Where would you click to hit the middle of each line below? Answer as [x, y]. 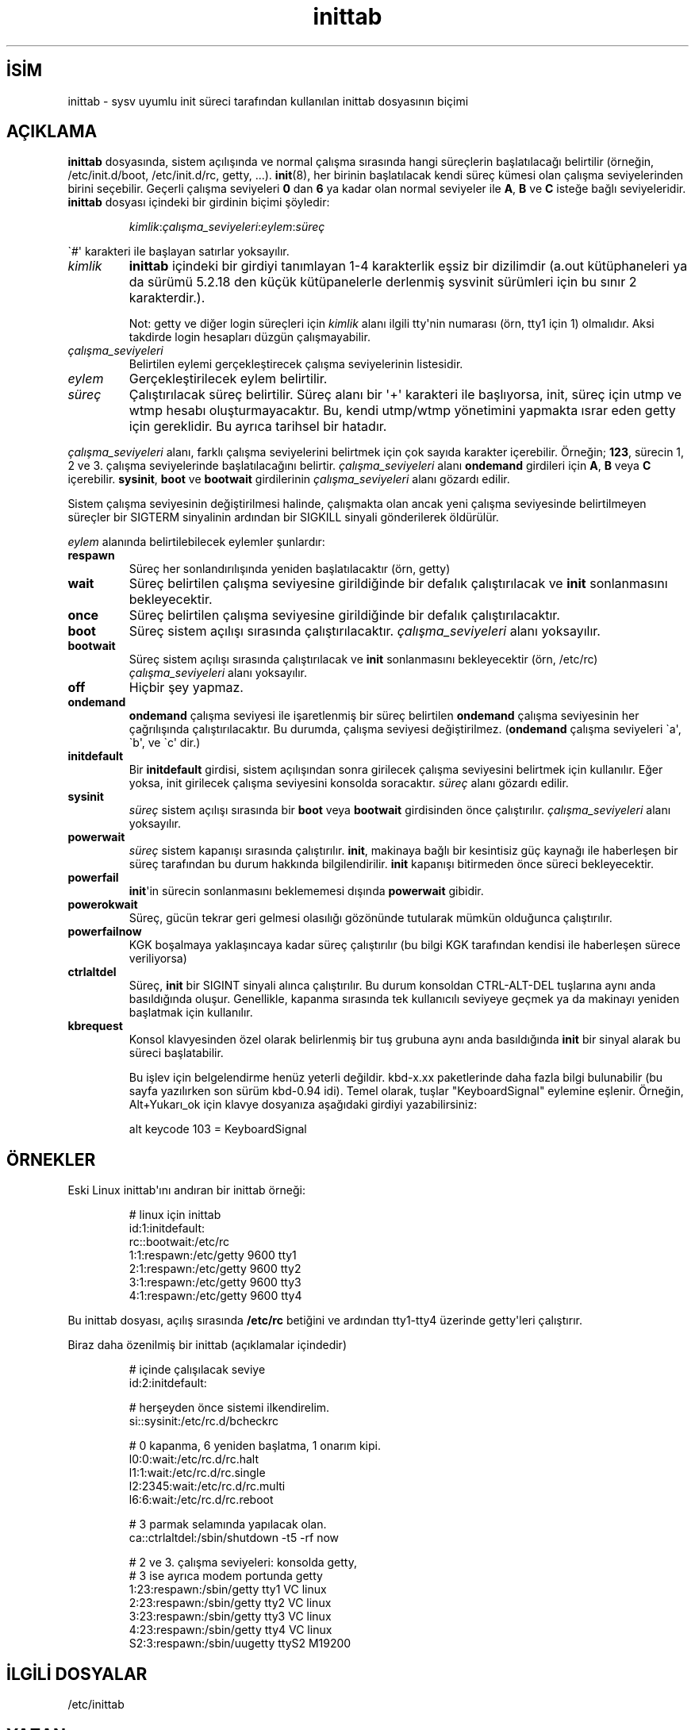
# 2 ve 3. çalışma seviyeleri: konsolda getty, [243, 1563]
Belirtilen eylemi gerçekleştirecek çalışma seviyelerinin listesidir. [296, 364]
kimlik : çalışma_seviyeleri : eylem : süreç [227, 227]
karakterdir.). [167, 298]
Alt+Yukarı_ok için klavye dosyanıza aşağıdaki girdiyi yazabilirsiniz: [303, 1105]
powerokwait [103, 905]
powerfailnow [105, 932]
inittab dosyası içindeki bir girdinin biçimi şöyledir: [199, 202]
